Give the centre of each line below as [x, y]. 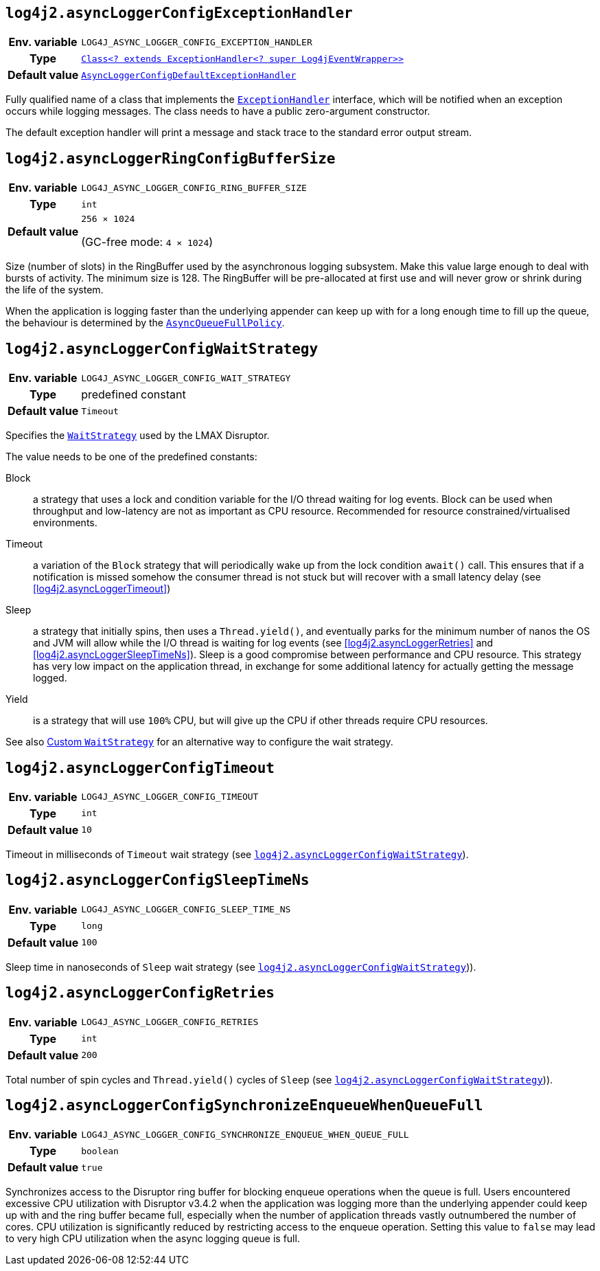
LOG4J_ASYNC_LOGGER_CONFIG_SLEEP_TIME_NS [186, 910]
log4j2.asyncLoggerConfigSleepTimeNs [158, 880]
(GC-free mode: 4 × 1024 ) [147, 242]
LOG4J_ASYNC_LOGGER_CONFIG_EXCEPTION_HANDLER [197, 42]
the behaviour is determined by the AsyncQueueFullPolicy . [145, 323]
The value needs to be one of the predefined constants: [131, 457]
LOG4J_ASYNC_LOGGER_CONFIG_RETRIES [170, 1022]
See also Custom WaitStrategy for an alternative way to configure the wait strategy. [199, 742]
